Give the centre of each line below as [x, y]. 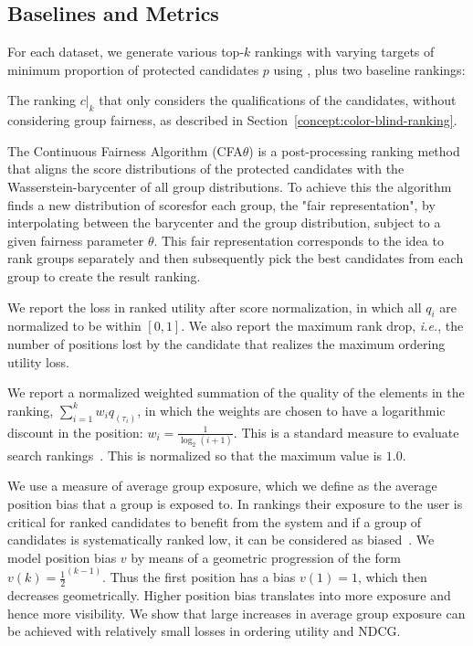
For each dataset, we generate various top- [126, 52]
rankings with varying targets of [345, 52]
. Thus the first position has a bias [199, 577]
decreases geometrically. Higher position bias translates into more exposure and [229, 595]
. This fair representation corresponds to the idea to [299, 240]
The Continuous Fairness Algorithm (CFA [125, 150]
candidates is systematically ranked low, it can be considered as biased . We [221, 540]
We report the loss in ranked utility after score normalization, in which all [215, 307]
